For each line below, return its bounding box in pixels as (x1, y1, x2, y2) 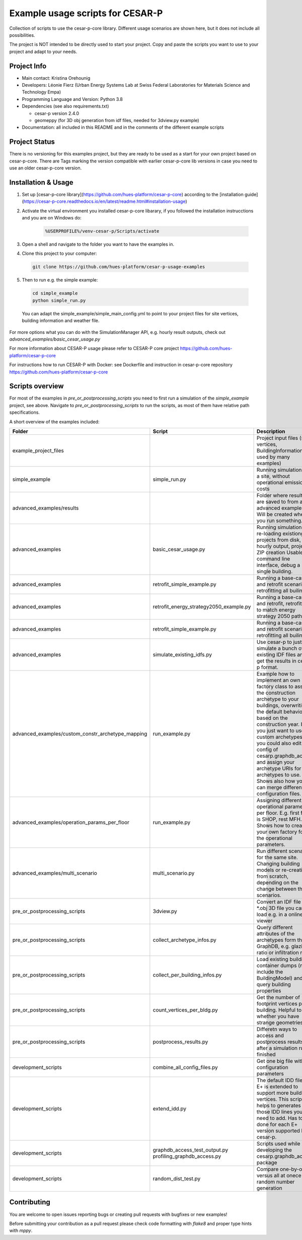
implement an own (256, 677, 300, 684)
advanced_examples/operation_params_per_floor (12, 819, 129, 826)
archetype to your (256, 696, 299, 703)
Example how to (256, 670, 294, 678)
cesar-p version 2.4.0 (34, 110, 80, 116)
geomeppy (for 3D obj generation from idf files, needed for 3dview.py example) (34, 117, 199, 123)
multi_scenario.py (153, 870, 195, 877)
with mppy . (9, 1227, 33, 1233)
